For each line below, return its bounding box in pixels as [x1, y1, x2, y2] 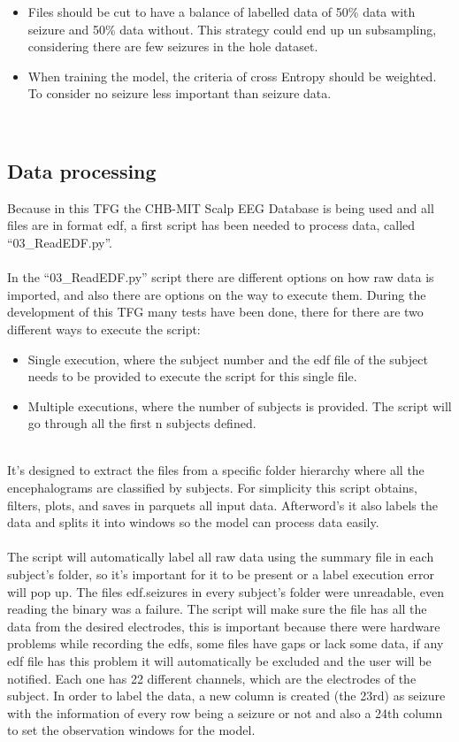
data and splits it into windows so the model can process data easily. [7, 513, 379, 532]
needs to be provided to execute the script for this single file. [27, 367, 357, 386]
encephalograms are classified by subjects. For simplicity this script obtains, [7, 478, 417, 497]
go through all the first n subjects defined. [27, 414, 256, 432]
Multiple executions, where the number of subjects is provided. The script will [27, 396, 452, 415]
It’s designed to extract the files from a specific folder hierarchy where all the [7, 461, 425, 479]
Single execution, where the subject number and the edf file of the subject [27, 349, 428, 368]
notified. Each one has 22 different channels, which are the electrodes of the [7, 669, 417, 687]
